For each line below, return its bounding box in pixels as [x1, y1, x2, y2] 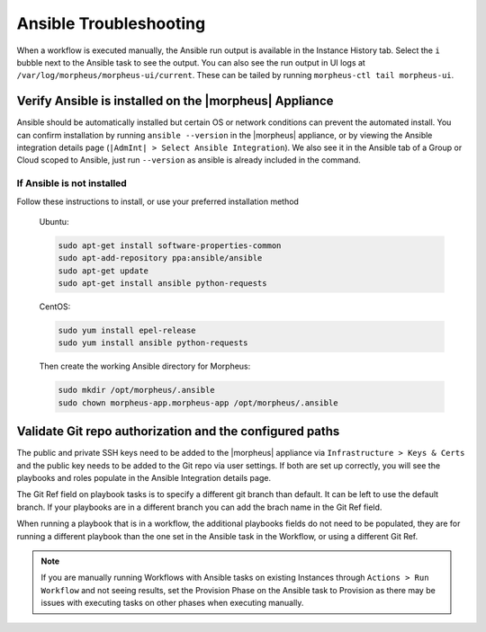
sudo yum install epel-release [58, 325, 197, 336]
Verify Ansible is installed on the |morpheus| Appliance [16, 93, 334, 109]
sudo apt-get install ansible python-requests [58, 279, 267, 289]
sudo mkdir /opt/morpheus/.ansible [58, 385, 215, 396]
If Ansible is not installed [16, 177, 128, 190]
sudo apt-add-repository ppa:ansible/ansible [58, 253, 263, 263]
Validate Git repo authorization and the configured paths [16, 423, 340, 440]
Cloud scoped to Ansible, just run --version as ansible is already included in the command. [16, 155, 362, 165]
